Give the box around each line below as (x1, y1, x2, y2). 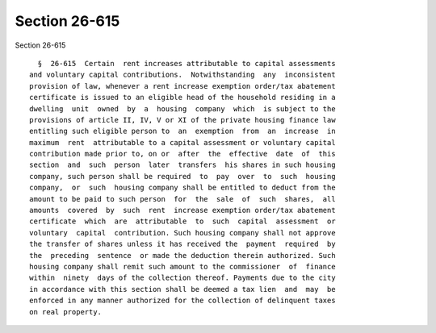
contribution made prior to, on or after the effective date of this (29, 149, 336, 159)
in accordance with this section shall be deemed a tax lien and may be (29, 285, 336, 293)
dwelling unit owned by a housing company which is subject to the (29, 104, 336, 113)
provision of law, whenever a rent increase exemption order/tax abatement (29, 81, 336, 90)
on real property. (29, 307, 103, 316)
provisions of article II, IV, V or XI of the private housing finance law (29, 115, 336, 124)
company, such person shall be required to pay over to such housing (29, 172, 336, 181)
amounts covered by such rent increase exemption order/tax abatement (29, 206, 336, 215)
